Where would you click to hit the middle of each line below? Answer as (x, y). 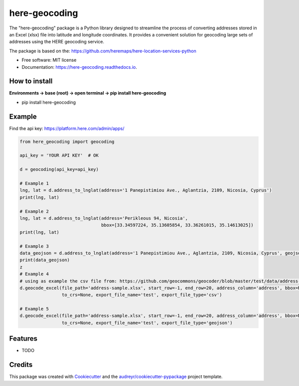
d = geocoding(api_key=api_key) (59, 170)
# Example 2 (34, 211)
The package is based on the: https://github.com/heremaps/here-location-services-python (103, 51)
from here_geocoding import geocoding (67, 141)
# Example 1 (34, 184)
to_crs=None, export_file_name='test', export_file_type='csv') (142, 295)
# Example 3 (34, 246)
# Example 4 (34, 274)
